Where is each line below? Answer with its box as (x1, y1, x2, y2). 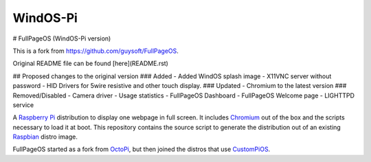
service (12, 100, 34, 109)
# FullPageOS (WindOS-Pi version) (12, 34, 111, 43)
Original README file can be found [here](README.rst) (12, 59, 168, 68)
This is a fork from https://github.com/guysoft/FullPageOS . (12, 47, 179, 55)
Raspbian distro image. (12, 132, 78, 141)
